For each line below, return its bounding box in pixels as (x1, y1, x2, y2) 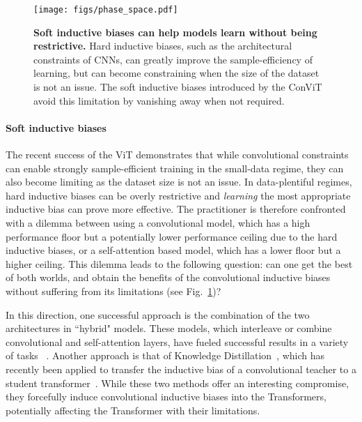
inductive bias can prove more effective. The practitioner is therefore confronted (6, 202, 346, 216)
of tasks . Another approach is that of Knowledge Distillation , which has (6, 348, 325, 363)
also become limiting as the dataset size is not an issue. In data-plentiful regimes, (6, 174, 352, 189)
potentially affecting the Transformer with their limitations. (6, 402, 260, 417)
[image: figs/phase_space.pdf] (33, 5, 178, 15)
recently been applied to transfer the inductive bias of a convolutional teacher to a (6, 361, 356, 376)
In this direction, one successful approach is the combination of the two (6, 307, 310, 322)
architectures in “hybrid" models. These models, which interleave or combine (6, 321, 332, 336)
